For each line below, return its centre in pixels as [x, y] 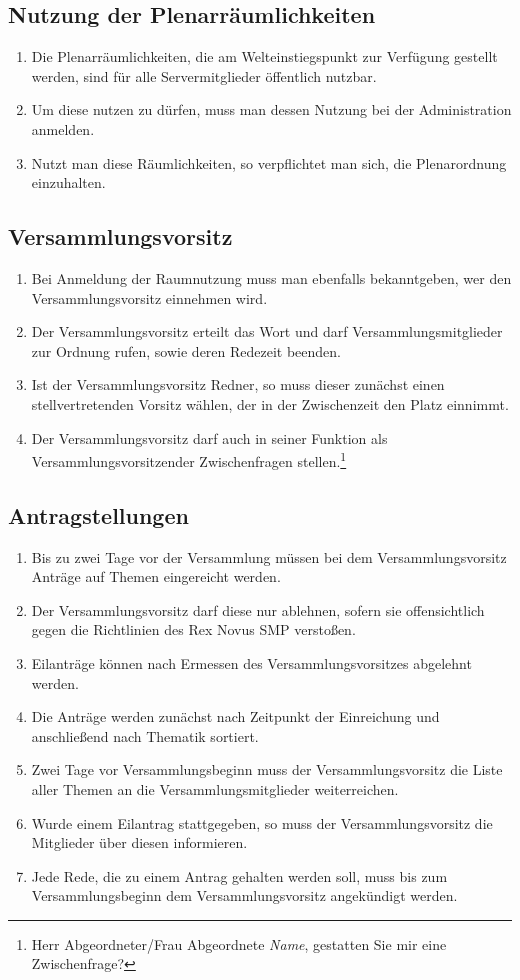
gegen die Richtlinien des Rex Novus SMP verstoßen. [193, 629]
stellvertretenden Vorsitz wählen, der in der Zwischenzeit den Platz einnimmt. [270, 403]
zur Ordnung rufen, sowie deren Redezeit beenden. [186, 350]
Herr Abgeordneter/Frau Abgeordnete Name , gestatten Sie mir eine [239, 943]
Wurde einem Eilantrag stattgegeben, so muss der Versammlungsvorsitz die [262, 822]
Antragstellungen [98, 514]
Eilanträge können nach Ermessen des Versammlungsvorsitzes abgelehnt [251, 662]
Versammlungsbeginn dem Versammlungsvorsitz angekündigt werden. [244, 895]
